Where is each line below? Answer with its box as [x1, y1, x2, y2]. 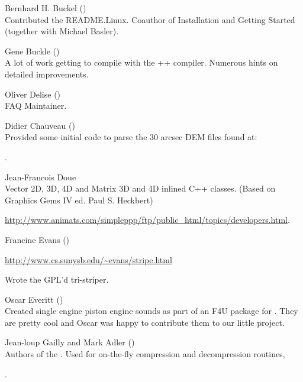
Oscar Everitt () [5, 293, 63, 305]
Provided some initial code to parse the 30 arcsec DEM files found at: [5, 131, 257, 143]
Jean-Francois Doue [5, 170, 76, 183]
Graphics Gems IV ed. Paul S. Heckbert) [5, 193, 153, 206]
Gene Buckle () [5, 44, 60, 57]
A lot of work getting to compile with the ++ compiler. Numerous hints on [5, 56, 278, 69]
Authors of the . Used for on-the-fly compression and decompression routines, [5, 348, 285, 360]
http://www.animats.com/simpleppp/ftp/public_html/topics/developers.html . [5, 213, 290, 226]
